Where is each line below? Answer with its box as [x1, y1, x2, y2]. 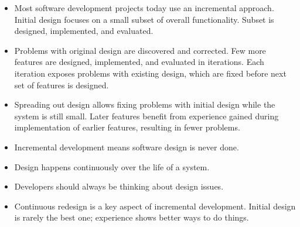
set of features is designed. [14, 78, 109, 91]
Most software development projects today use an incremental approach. [14, 2, 274, 13]
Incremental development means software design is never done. [14, 140, 239, 153]
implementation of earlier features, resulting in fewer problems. [14, 121, 240, 133]
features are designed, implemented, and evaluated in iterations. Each [14, 56, 264, 68]
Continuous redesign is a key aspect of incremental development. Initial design [14, 200, 296, 212]
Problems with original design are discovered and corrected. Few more [14, 44, 266, 56]
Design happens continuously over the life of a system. [14, 160, 210, 173]
